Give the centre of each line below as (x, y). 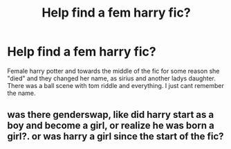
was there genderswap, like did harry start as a (111, 115)
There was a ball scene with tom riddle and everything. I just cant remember (116, 85)
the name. (21, 93)
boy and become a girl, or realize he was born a (111, 126)
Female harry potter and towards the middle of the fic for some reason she (113, 71)
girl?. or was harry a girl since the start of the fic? (115, 137)
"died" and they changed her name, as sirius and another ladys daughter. (111, 78)
